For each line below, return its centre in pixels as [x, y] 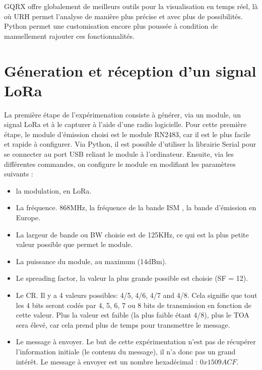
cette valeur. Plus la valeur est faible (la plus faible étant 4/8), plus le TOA [133, 315]
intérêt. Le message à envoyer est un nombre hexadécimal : [107, 361]
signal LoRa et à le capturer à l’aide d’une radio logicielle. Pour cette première [125, 124]
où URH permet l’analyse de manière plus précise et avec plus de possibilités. [123, 16]
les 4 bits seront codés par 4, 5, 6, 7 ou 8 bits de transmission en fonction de [134, 305]
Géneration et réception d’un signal [130, 70]
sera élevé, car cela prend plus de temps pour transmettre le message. [123, 324]
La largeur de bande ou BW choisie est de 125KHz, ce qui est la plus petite [132, 234]
